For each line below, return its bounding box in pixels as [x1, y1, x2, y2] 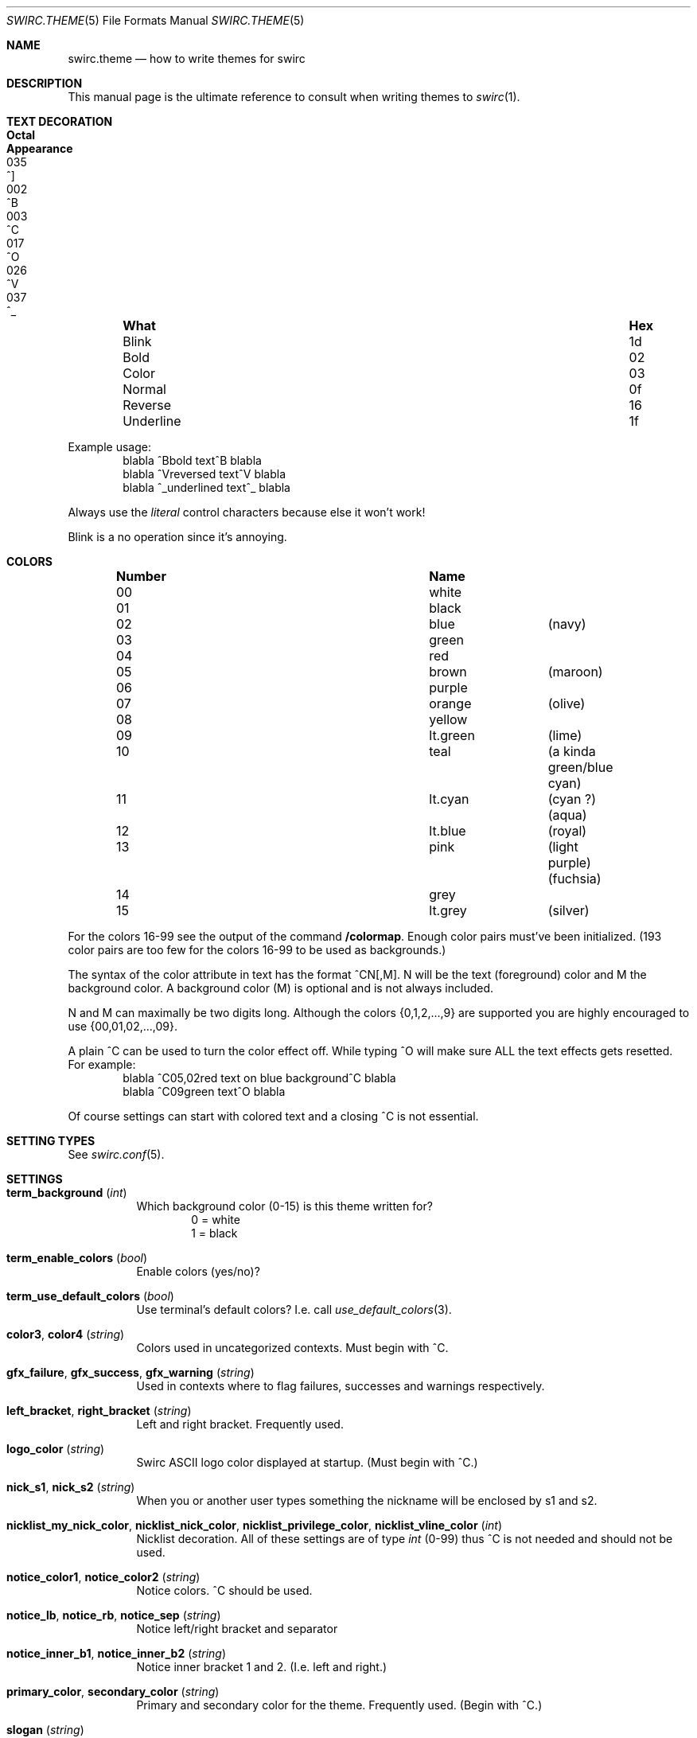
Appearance [6, 142, 73, 155]
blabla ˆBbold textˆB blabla [123, 454, 262, 467]
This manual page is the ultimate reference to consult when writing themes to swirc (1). [68, 90, 520, 103]
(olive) [547, 696, 586, 711]
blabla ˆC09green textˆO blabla [123, 1085, 286, 1098]
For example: [68, 1058, 136, 1071]
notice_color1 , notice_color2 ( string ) [6, 1570, 201, 1584]
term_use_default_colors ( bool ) [6, 1289, 174, 1303]
